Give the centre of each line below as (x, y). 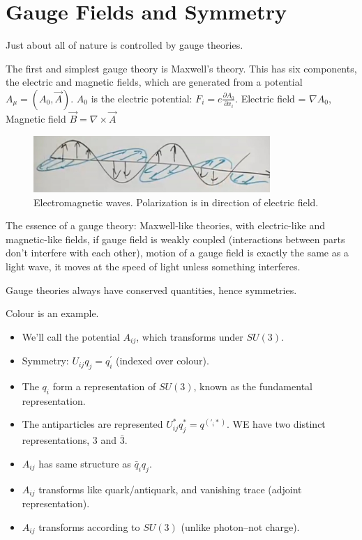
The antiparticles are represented (92, 424)
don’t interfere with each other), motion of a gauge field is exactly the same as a (177, 253)
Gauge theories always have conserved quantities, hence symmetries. (151, 290)
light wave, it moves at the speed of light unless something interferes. (153, 267)
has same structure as (85, 463)
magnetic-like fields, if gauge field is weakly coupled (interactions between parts (175, 239)
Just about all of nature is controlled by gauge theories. (125, 45)
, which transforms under (190, 336)
